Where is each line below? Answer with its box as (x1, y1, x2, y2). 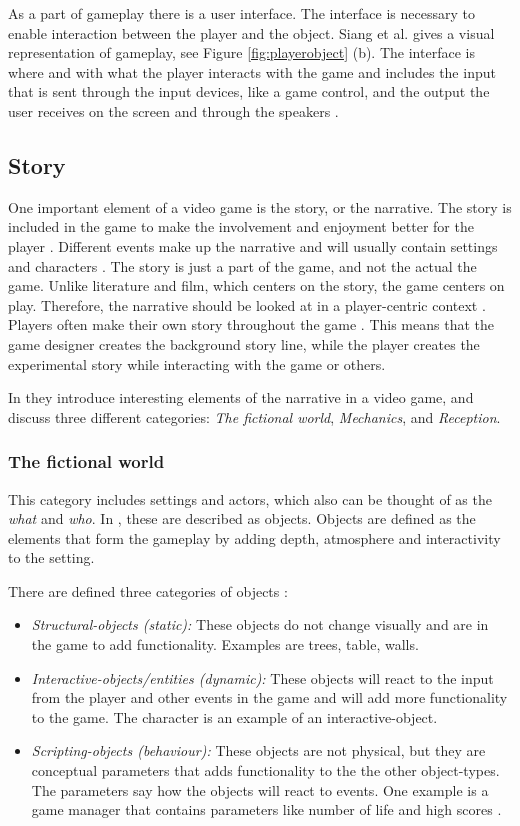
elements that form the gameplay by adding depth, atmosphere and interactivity (8, 527, 501, 548)
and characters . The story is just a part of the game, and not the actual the (8, 255, 477, 276)
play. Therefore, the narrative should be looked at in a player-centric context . (8, 294, 486, 315)
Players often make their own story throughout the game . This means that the (8, 314, 494, 335)
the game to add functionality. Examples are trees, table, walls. (31, 634, 419, 655)
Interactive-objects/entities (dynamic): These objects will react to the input (31, 667, 494, 688)
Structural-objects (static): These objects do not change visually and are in (31, 614, 489, 635)
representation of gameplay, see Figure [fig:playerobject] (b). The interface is (8, 42, 475, 63)
